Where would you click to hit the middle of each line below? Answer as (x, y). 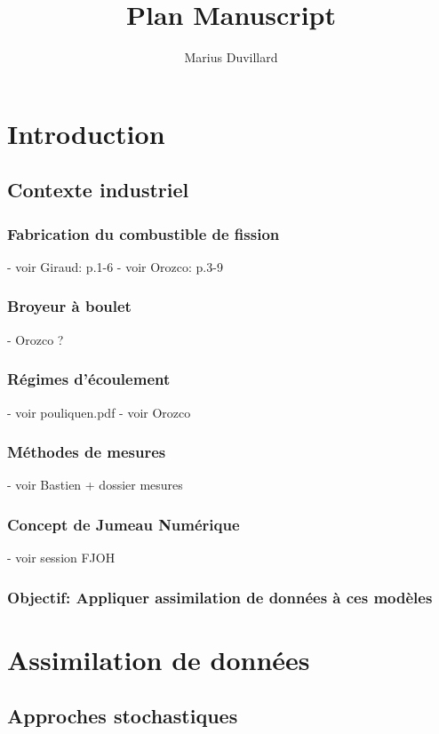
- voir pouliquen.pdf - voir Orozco (99, 412)
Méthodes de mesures (87, 452)
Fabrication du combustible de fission (144, 233)
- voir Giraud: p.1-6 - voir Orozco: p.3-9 (115, 266)
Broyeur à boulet (69, 306)
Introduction (86, 133)
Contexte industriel (98, 190)
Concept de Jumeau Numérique (124, 524)
